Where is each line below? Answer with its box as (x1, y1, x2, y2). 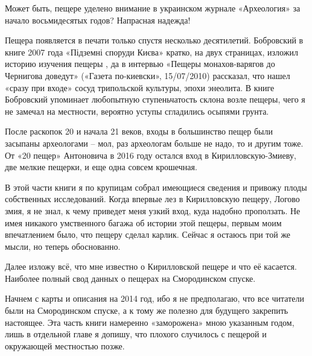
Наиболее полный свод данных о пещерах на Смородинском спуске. (5, 272, 256, 284)
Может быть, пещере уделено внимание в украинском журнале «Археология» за (5, 2, 301, 14)
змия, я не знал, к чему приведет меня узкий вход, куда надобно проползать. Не (5, 204, 301, 217)
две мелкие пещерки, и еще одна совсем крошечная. (5, 161, 197, 173)
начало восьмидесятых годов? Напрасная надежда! (5, 13, 191, 26)
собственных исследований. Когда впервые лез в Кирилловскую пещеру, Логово (5, 192, 300, 205)
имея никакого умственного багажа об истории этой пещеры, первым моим (5, 216, 282, 229)
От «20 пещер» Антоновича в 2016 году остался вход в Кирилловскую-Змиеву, (5, 148, 296, 161)
